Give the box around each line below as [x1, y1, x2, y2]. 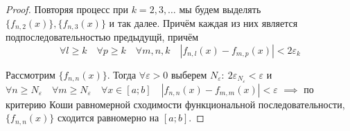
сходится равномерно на [57, 110, 159, 125]
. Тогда [107, 67, 137, 81]
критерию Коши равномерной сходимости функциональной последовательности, [6, 97, 345, 111]
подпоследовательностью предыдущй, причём [6, 30, 199, 44]
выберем [171, 67, 207, 81]
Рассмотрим [6, 67, 55, 81]
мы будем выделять [179, 2, 261, 16]
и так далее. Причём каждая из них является [109, 15, 298, 30]
